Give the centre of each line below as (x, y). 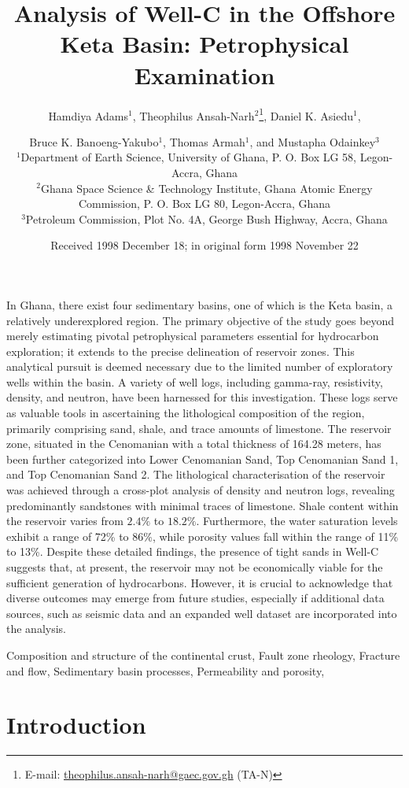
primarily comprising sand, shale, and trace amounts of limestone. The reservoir (199, 428)
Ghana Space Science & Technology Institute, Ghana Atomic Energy (207, 188)
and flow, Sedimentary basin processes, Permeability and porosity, (166, 670)
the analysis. (36, 629)
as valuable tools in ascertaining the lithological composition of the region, (186, 413)
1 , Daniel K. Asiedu (306, 114)
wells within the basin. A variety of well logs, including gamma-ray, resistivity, (195, 381)
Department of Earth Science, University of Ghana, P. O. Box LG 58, (189, 157)
